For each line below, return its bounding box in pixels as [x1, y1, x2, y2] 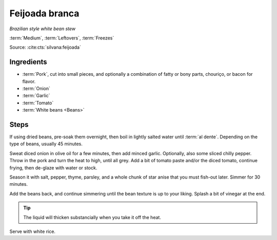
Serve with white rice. [9, 228, 56, 234]
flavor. [22, 78, 36, 84]
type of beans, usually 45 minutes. [9, 141, 83, 147]
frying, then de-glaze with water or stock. [9, 164, 97, 171]
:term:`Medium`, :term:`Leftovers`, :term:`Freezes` [9, 35, 114, 41]
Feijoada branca [9, 8, 80, 19]
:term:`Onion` [22, 85, 51, 92]
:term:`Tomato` [22, 100, 54, 106]
